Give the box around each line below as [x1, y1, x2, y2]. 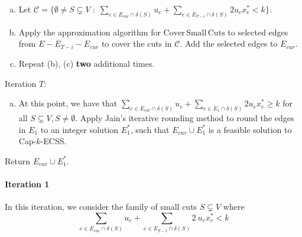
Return [5, 154, 31, 167]
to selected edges [228, 25, 288, 38]
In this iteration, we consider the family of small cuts [5, 200, 197, 213]
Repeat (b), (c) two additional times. [18, 57, 155, 70]
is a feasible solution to [208, 123, 292, 135]
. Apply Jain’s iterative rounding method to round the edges [75, 112, 294, 124]
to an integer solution [40, 123, 119, 135]
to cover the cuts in [101, 37, 172, 50]
